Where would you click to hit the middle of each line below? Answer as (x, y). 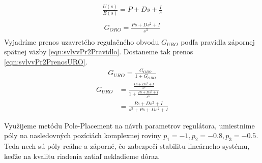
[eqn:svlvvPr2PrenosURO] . (46, 61)
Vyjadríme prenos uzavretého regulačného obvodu (82, 41)
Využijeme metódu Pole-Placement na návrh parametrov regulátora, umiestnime (129, 125)
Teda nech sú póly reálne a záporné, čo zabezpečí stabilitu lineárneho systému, (127, 146)
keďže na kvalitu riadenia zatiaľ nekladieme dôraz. (82, 156)
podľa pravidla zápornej (218, 41)
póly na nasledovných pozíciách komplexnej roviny (83, 135)
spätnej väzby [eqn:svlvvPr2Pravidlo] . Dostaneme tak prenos (99, 52)
